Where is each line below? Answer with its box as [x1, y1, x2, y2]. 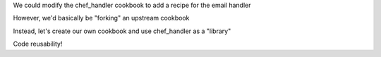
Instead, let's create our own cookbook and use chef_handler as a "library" [13, 27, 231, 35]
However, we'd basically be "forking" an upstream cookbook [13, 14, 190, 23]
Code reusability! [13, 39, 63, 49]
